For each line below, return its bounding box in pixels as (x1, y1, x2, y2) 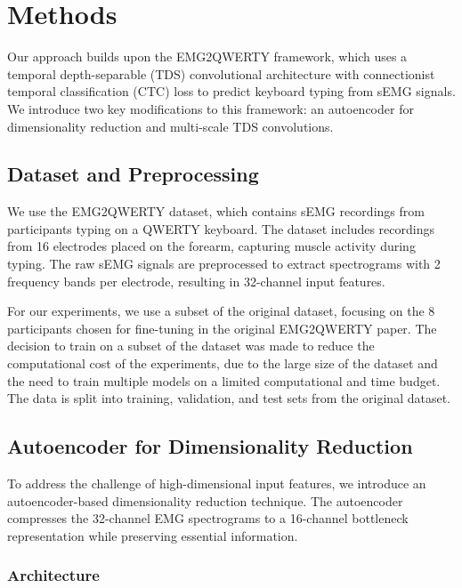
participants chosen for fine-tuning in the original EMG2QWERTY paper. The (7, 318, 437, 337)
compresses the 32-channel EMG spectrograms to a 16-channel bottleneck (7, 509, 409, 528)
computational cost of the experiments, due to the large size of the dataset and (7, 354, 438, 373)
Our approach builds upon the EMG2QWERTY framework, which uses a (7, 47, 408, 66)
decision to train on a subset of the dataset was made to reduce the (7, 336, 375, 355)
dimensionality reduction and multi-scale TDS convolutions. (7, 117, 334, 135)
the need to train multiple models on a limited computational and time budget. (7, 371, 441, 390)
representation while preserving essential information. (7, 526, 298, 544)
